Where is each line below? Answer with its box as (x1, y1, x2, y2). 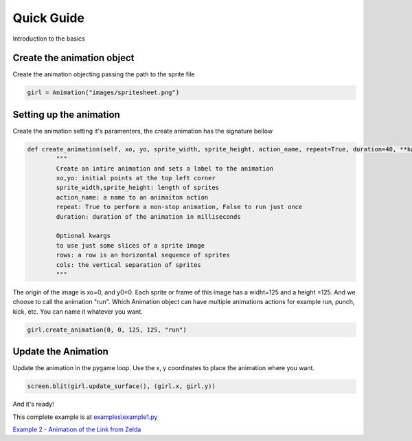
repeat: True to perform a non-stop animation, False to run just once (56, 203, 303, 211)
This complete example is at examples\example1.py (12, 413, 158, 421)
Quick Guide (12, 10, 85, 25)
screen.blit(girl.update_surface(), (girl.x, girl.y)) (27, 383, 216, 390)
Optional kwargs (56, 232, 111, 240)
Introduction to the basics (12, 34, 85, 43)
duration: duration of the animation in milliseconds (56, 213, 241, 220)
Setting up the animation (12, 109, 120, 120)
